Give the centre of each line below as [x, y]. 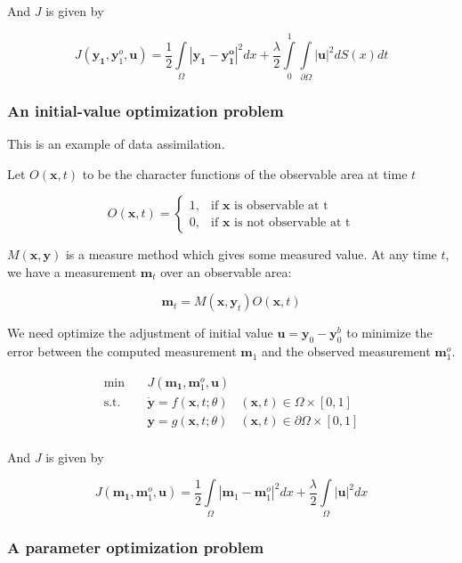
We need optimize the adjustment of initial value [140, 333]
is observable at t [281, 205]
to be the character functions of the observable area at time [245, 173]
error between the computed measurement [122, 351]
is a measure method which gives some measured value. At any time [251, 254]
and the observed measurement [346, 351]
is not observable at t [292, 222]
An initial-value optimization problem [146, 110]
